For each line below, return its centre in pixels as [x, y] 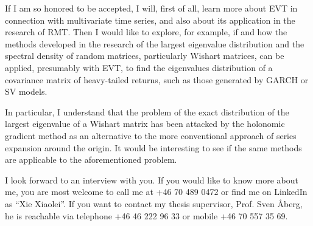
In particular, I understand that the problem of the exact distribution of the [147, 111]
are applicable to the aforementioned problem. [91, 159]
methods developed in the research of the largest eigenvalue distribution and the [155, 43]
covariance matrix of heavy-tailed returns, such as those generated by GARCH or [157, 79]
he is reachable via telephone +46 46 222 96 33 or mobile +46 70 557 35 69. [146, 215]
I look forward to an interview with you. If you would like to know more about [152, 180]
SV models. [26, 91]
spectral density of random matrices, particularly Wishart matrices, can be [145, 56]
